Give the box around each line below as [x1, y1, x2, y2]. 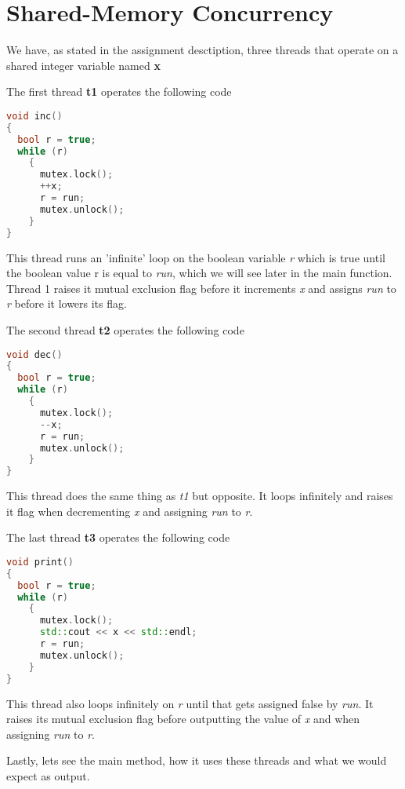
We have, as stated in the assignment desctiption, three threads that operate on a [6, 42, 399, 58]
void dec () [6, 349, 63, 360]
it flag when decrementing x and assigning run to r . [6, 502, 253, 519]
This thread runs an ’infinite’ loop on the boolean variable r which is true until [6, 249, 385, 265]
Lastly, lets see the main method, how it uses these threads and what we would [6, 752, 387, 769]
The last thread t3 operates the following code [6, 529, 230, 546]
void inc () [6, 110, 63, 122]
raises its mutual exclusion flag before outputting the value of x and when [6, 710, 360, 727]
